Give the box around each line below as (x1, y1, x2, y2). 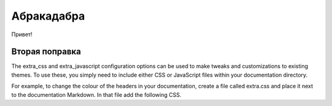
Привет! (11, 31, 33, 38)
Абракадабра (11, 9, 85, 23)
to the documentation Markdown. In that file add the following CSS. (11, 91, 181, 98)
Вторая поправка (11, 47, 81, 57)
